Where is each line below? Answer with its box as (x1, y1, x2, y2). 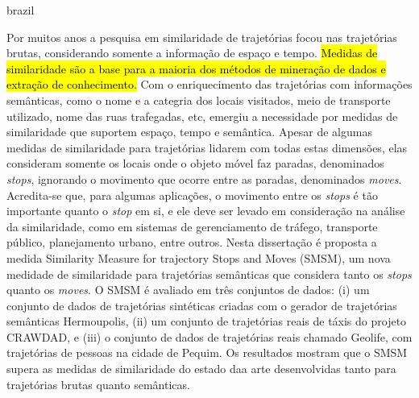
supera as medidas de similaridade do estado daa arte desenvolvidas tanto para (6, 360, 396, 377)
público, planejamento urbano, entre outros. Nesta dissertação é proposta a (6, 234, 377, 251)
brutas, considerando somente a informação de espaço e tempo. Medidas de (6, 44, 378, 61)
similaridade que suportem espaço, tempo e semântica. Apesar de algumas (6, 123, 372, 140)
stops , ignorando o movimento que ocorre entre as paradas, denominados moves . (6, 170, 402, 187)
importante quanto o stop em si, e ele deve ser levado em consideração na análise (6, 202, 405, 219)
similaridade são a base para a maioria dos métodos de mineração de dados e (6, 60, 386, 77)
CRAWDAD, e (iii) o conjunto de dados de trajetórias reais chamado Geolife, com (6, 328, 413, 345)
